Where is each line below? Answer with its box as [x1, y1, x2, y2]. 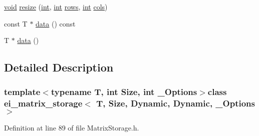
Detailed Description [4, 59, 114, 75]
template [4, 85, 41, 98]
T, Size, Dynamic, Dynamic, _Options [96, 97, 255, 109]
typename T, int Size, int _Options [51, 85, 197, 98]
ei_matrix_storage [4, 97, 83, 109]
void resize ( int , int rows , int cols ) [4, 1, 108, 11]
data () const [36, 18, 76, 28]
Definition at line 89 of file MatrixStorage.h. [4, 122, 139, 132]
